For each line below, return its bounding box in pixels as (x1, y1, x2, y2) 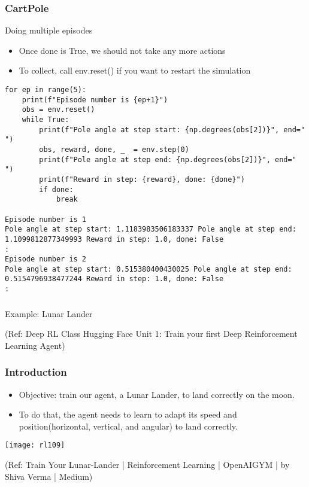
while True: (22, 115, 69, 124)
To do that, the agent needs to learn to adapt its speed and (19, 408, 237, 421)
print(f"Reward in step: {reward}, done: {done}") (39, 175, 245, 184)
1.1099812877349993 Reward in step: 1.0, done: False (5, 235, 224, 244)
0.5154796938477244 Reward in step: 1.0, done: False (5, 275, 224, 284)
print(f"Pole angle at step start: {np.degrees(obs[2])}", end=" (39, 125, 305, 134)
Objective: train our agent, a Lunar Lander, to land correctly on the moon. (19, 388, 295, 400)
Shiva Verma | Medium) (5, 470, 93, 482)
